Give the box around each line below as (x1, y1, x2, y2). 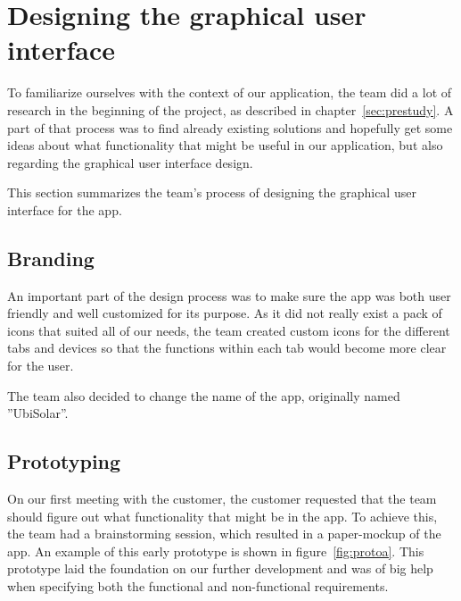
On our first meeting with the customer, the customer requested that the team (7, 489, 437, 508)
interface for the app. (7, 200, 122, 219)
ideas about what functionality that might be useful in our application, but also (7, 136, 443, 154)
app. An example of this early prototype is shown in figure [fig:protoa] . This (7, 541, 424, 560)
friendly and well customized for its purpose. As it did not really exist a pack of (7, 304, 442, 322)
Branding (7, 244, 95, 271)
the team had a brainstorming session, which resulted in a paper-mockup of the (7, 524, 441, 543)
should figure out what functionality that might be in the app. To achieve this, (7, 506, 438, 525)
